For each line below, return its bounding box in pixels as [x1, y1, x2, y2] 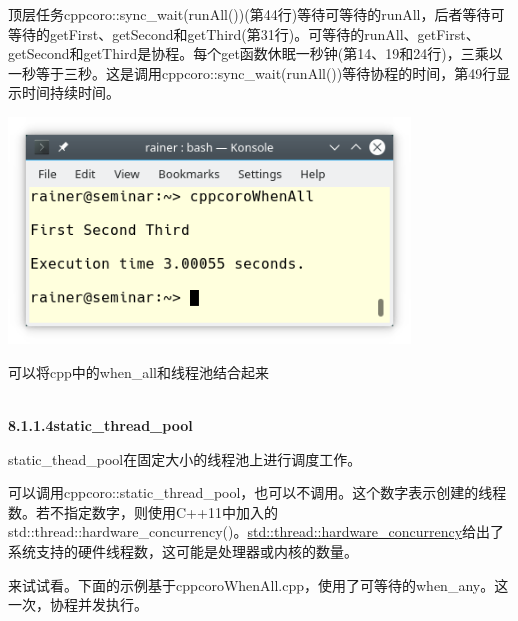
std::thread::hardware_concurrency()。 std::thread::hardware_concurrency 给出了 [8, 521, 505, 542]
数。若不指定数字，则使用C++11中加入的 [8, 501, 278, 522]
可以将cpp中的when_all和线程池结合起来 [8, 361, 269, 382]
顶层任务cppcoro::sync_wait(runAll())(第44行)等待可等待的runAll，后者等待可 [8, 4, 505, 24]
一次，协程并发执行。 [8, 594, 148, 615]
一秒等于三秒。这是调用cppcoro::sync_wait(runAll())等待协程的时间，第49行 [8, 62, 497, 83]
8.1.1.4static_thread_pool [8, 415, 193, 436]
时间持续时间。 [21, 82, 120, 103]
